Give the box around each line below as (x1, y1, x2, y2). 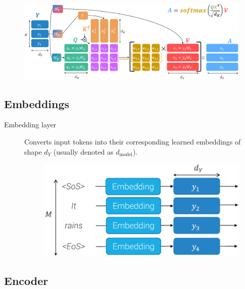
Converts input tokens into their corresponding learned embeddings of (24, 136, 241, 147)
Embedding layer (4, 119, 57, 130)
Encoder (4, 272, 48, 288)
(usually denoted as (53, 146, 114, 157)
